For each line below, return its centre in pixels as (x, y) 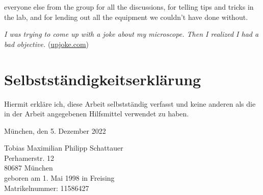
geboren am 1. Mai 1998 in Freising (59, 178)
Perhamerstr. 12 (29, 157)
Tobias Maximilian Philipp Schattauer (64, 148)
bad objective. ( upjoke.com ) (47, 44)
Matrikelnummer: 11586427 (47, 188)
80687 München (29, 168)
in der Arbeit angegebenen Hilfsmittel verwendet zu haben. (97, 114)
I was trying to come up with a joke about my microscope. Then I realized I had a (131, 34)
